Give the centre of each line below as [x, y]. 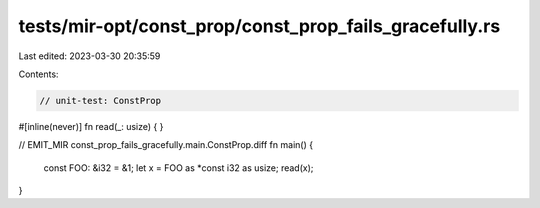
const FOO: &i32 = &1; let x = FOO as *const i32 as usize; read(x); [178, 167]
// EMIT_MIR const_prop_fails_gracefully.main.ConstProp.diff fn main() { [166, 145]
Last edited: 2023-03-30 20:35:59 [89, 56]
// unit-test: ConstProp [100, 100]
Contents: [38, 74]
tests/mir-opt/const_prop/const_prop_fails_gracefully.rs [259, 26]
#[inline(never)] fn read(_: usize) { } [91, 126]
